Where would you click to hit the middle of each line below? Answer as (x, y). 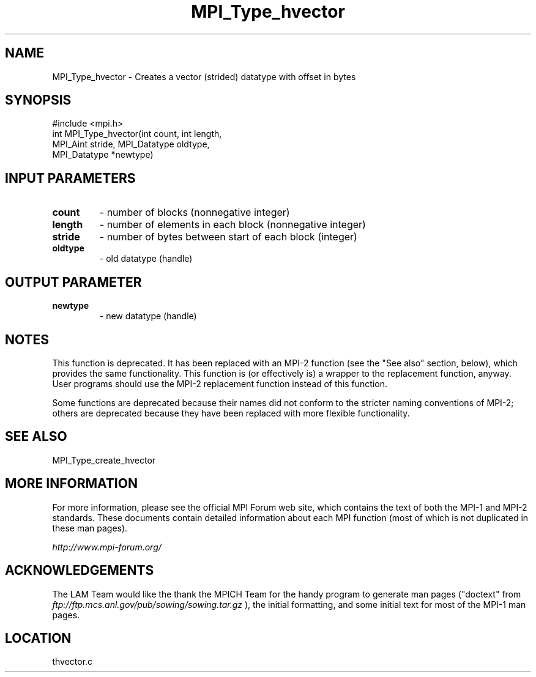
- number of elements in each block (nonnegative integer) (233, 225)
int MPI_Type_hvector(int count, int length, (137, 134)
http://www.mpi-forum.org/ (107, 547)
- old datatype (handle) (146, 259)
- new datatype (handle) (148, 316)
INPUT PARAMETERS (70, 178)
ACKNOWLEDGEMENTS (80, 571)
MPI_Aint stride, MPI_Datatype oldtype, (131, 144)
